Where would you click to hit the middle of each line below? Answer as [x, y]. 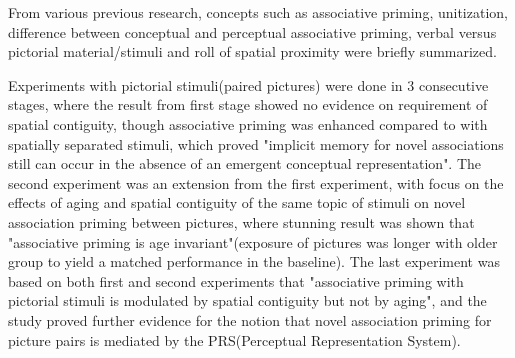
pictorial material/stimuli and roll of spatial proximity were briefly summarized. [252, 51]
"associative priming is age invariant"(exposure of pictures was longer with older [253, 241]
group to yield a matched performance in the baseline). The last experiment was [254, 261]
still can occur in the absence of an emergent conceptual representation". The [245, 163]
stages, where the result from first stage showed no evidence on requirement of [248, 104]
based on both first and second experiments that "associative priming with [236, 280]
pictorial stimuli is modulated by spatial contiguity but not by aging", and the [247, 300]
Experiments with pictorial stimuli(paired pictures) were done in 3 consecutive [248, 84]
